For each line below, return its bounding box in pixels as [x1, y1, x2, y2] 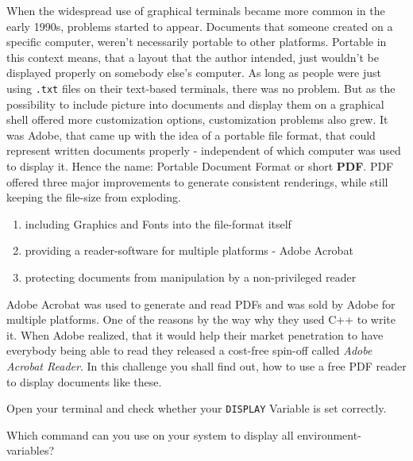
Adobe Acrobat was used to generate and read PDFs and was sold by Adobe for [6, 295, 396, 312]
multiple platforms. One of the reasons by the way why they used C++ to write [6, 311, 396, 328]
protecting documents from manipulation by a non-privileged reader [25, 268, 357, 285]
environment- [297, 426, 361, 443]
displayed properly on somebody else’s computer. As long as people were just [6, 64, 382, 81]
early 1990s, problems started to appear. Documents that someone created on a [6, 17, 393, 34]
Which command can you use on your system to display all [6, 426, 294, 443]
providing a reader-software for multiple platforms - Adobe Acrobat [25, 242, 353, 259]
